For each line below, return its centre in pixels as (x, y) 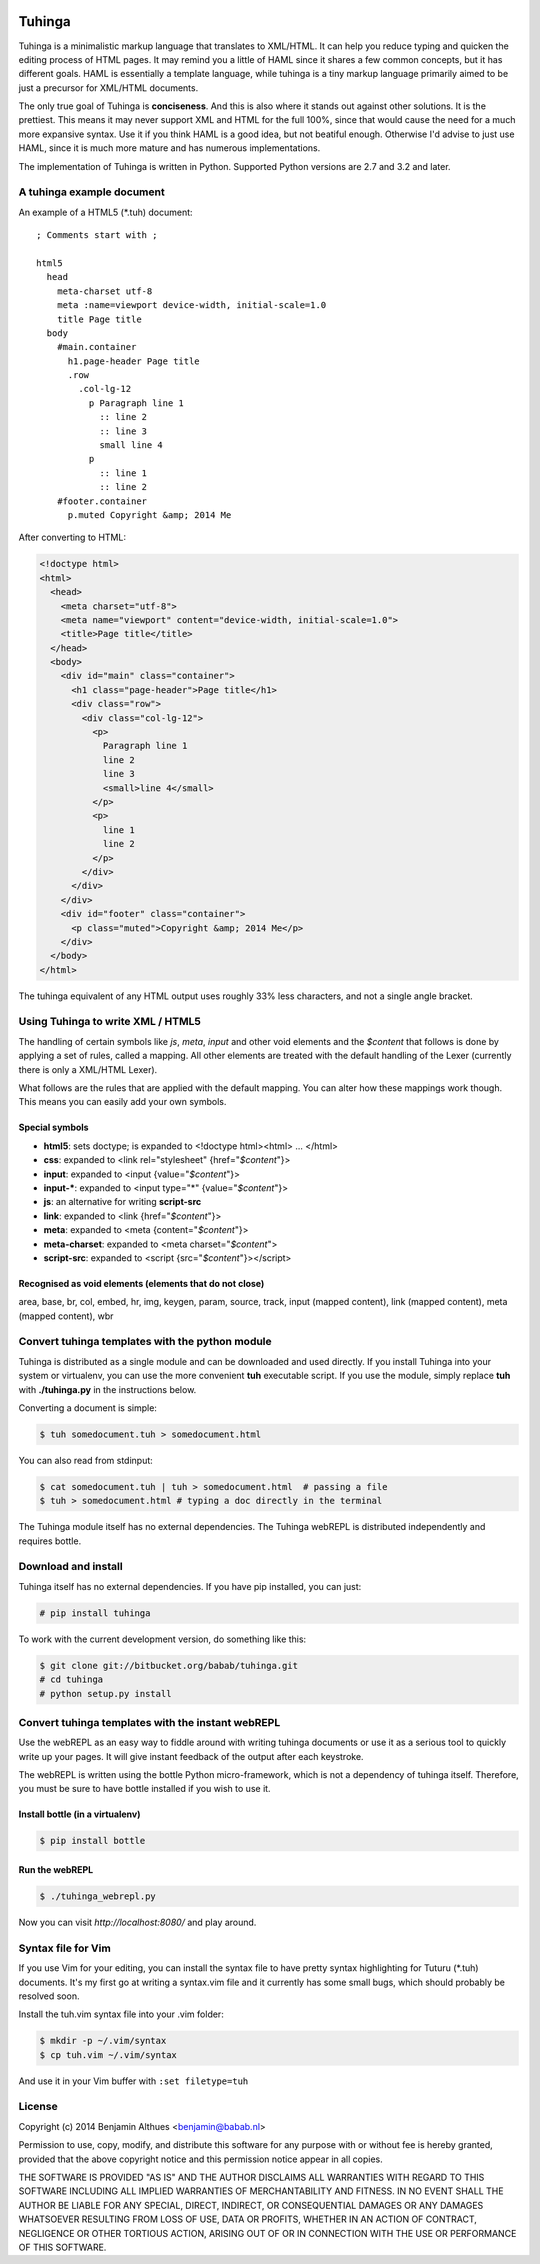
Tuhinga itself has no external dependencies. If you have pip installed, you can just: (190, 1586)
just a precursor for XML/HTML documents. (108, 87)
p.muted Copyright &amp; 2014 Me (149, 514)
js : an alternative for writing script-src (122, 1202)
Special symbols (53, 1127)
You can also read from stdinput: (86, 1460)
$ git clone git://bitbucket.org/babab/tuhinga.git (169, 1665)
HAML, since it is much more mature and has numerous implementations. (169, 148)
